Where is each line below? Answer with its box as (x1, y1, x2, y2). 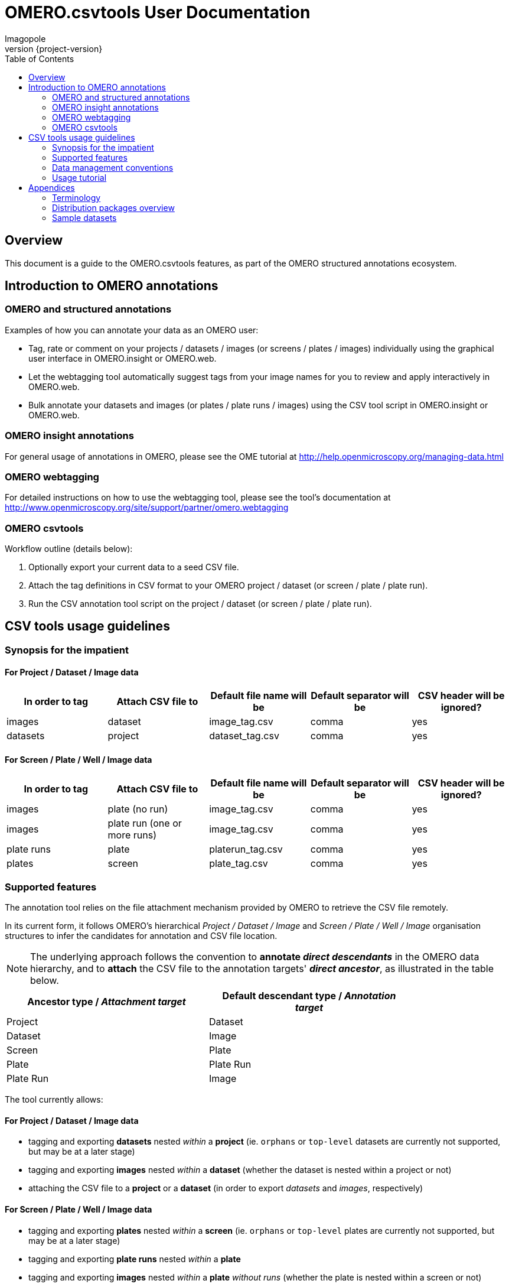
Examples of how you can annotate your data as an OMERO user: (5, 324, 259, 335)
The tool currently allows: (5, 1094, 103, 1105)
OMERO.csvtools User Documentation (5, 2, 311, 22)
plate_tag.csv (209, 857, 268, 870)
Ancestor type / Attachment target (27, 996, 186, 1008)
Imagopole (5, 33, 46, 44)
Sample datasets (52, 212, 117, 223)
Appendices (28, 182, 75, 193)
